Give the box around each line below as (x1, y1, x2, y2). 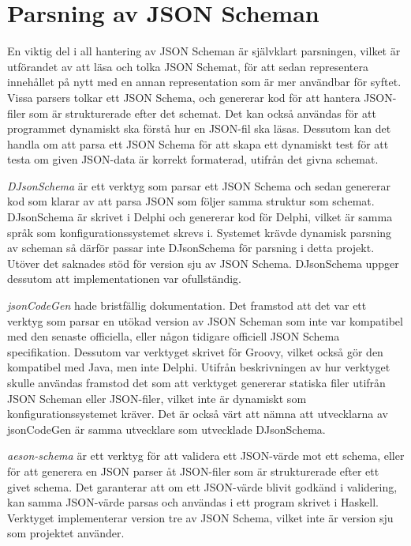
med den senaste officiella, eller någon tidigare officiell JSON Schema (7, 328, 340, 345)
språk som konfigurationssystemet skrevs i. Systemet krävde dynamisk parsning (7, 224, 392, 240)
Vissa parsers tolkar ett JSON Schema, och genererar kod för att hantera (7, 88, 361, 105)
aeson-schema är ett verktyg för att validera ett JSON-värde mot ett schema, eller (7, 447, 405, 464)
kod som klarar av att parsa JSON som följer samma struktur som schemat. (7, 193, 375, 209)
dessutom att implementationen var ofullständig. (7, 270, 242, 287)
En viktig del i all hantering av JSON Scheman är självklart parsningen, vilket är (7, 43, 401, 59)
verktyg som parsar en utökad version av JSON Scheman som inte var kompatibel (7, 312, 403, 329)
